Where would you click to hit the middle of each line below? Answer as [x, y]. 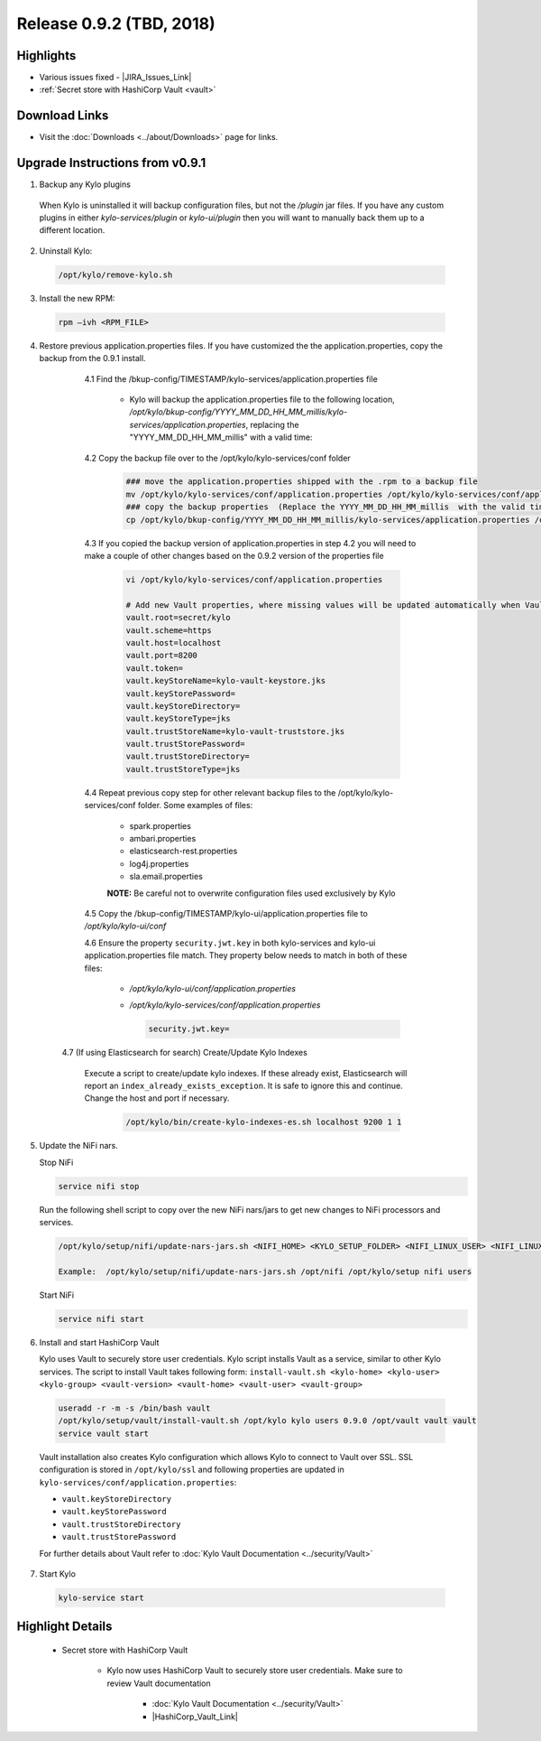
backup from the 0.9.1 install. [92, 358]
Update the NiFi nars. [79, 1146]
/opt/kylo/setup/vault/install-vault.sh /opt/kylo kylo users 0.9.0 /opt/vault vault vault [267, 1421]
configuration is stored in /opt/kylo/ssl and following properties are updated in [192, 1470]
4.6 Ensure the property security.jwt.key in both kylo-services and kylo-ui [230, 943]
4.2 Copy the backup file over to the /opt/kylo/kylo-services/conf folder [217, 458]
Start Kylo [58, 1573]
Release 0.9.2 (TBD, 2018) [116, 23]
